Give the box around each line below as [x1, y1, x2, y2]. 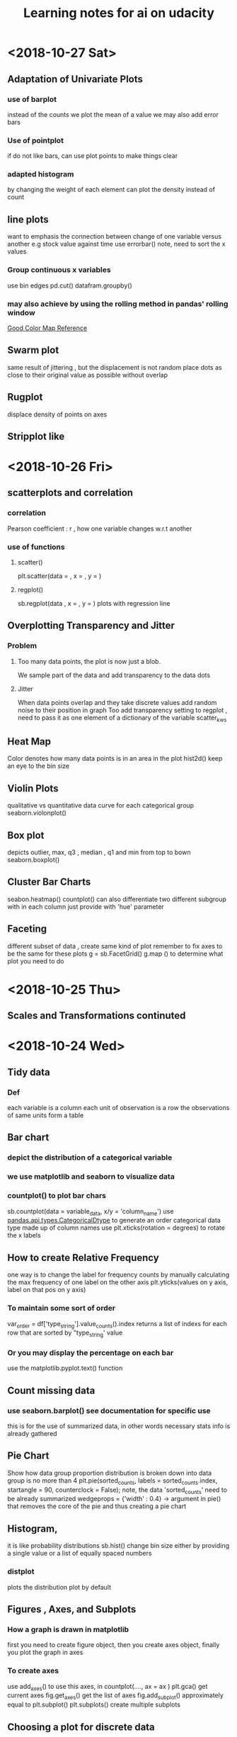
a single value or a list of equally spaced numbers [7, 1549, 152, 1558]
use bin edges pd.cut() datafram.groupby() [7, 281, 132, 290]
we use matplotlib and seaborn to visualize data [7, 1172, 175, 1182]
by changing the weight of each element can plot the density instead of [7, 186, 216, 194]
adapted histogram [7, 169, 74, 179]
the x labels [7, 1231, 41, 1240]
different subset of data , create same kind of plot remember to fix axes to [7, 941, 223, 950]
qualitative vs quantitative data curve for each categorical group [7, 801, 195, 810]
